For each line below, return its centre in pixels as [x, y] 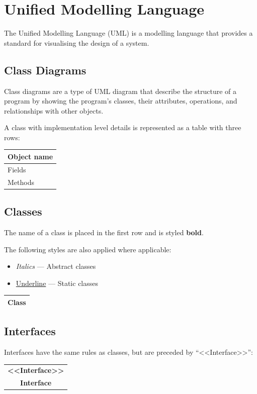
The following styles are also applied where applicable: [88, 249]
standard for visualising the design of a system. [77, 42]
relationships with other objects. [54, 110]
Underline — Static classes [57, 283]
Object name [30, 156]
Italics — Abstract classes [56, 266]
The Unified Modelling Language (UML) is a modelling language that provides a [128, 33]
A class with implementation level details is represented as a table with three [123, 127]
